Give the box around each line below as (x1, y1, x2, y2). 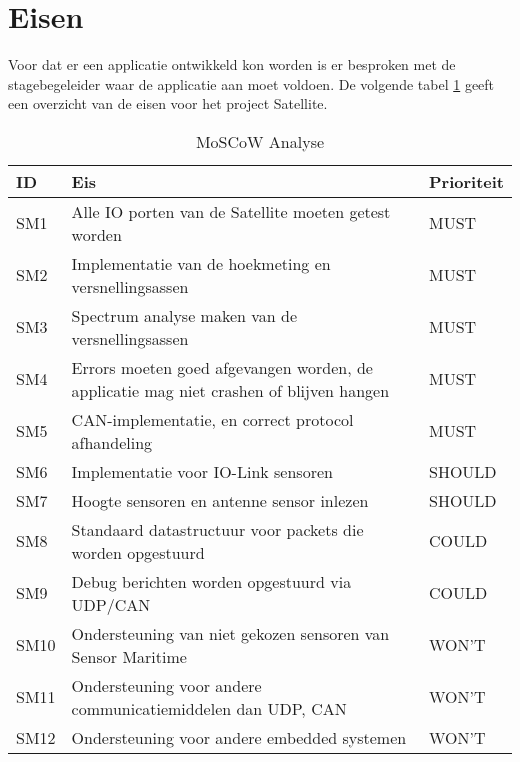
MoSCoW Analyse (195, 129, 325, 153)
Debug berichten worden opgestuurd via (71, 569, 352, 593)
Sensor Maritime (71, 644, 187, 668)
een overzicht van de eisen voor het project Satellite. (8, 93, 328, 114)
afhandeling (71, 430, 153, 454)
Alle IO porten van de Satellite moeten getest (71, 199, 391, 223)
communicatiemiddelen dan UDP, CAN (71, 696, 347, 720)
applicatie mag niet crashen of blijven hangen (71, 378, 390, 402)
